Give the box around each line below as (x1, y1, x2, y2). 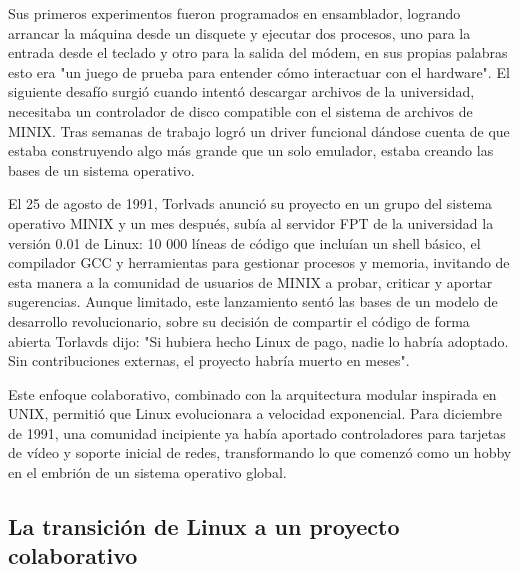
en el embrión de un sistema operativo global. (8, 462, 287, 483)
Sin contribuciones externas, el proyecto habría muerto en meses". (8, 350, 410, 371)
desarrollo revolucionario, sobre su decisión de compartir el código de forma (8, 310, 470, 331)
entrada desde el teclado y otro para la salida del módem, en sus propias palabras (8, 42, 508, 63)
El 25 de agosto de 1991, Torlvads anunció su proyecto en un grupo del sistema (8, 193, 493, 214)
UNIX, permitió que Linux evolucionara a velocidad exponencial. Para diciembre (8, 403, 503, 424)
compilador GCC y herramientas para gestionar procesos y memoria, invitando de (8, 252, 510, 273)
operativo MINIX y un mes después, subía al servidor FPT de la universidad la (8, 212, 494, 233)
